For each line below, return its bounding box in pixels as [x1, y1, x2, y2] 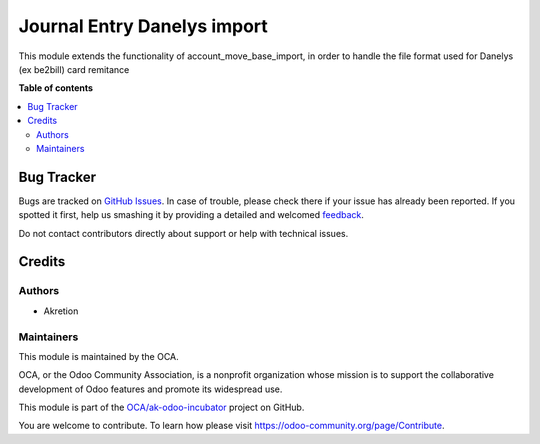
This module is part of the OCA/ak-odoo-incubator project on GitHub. [18, 401, 305, 414]
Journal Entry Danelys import [18, 15, 269, 37]
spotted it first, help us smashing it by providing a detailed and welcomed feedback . [18, 209, 365, 221]
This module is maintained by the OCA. [18, 350, 179, 362]
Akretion [43, 305, 79, 317]
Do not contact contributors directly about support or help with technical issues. [18, 227, 349, 239]
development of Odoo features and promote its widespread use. [18, 383, 283, 395]
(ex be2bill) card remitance [18, 63, 130, 75]
